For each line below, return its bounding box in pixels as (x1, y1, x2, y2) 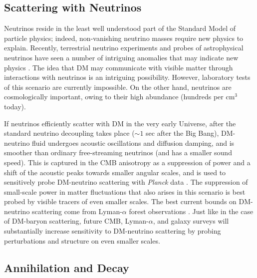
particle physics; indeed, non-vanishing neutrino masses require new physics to (4, 32, 244, 43)
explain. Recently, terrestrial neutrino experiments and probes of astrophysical (4, 42, 244, 53)
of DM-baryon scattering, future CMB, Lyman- (4, 216, 149, 226)
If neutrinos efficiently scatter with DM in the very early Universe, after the (4, 118, 236, 128)
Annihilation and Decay (4, 260, 129, 275)
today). (4, 101, 26, 111)
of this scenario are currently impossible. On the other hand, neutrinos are (4, 81, 232, 92)
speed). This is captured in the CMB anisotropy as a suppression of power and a (4, 157, 251, 167)
